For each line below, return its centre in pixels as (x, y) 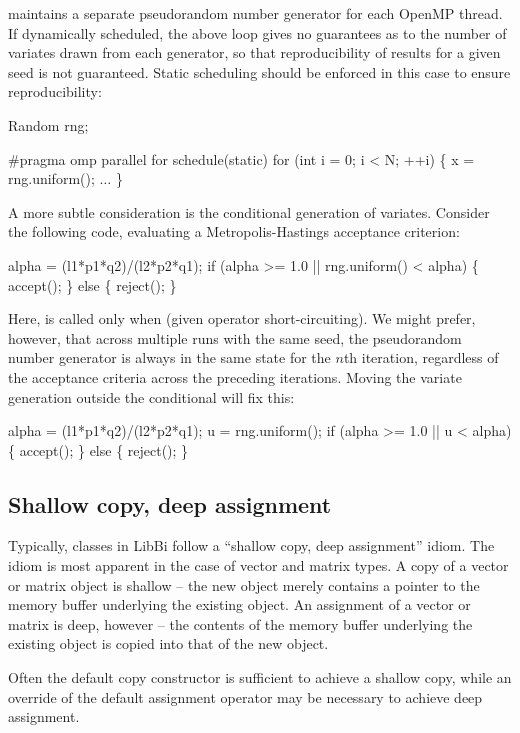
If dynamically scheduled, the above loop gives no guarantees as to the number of (257, 32)
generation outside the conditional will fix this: (151, 396)
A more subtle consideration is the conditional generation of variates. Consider (249, 211)
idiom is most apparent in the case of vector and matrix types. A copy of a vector (258, 565)
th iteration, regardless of (421, 357)
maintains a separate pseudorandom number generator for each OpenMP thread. (255, 13)
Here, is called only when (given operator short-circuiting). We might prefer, (242, 318)
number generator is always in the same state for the (169, 357)
